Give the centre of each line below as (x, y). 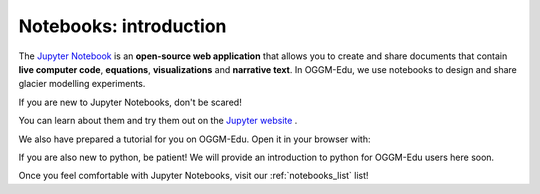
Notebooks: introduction (122, 26)
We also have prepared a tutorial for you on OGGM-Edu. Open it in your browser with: (194, 139)
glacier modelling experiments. (82, 84)
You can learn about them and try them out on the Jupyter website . (158, 121)
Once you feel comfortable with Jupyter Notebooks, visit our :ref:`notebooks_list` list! (193, 176)
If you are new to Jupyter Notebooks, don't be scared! (130, 102)
